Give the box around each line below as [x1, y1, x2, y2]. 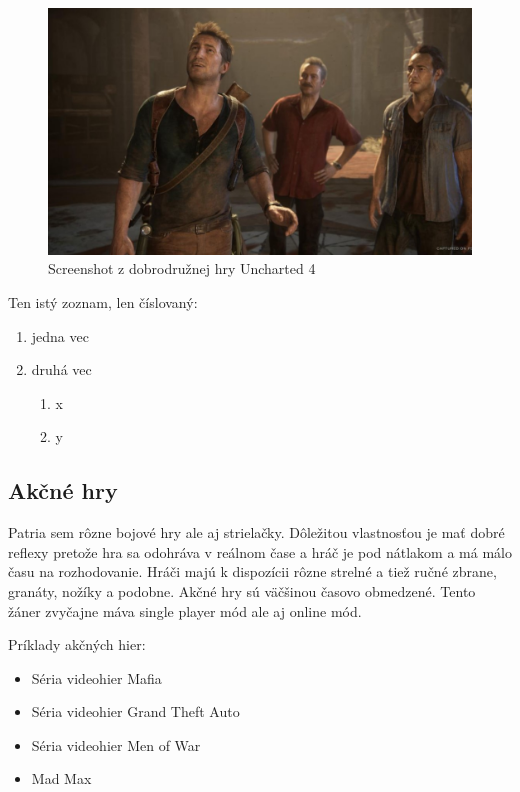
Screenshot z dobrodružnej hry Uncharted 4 [48, 258, 316, 279]
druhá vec [31, 359, 92, 380]
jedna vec [31, 325, 89, 346]
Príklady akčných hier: [8, 634, 146, 655]
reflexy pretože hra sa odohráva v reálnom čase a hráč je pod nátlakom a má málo [8, 541, 512, 562]
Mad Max [31, 768, 92, 789]
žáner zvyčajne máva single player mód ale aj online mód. [8, 600, 362, 621]
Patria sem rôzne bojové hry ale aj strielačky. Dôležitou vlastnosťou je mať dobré [8, 522, 505, 543]
